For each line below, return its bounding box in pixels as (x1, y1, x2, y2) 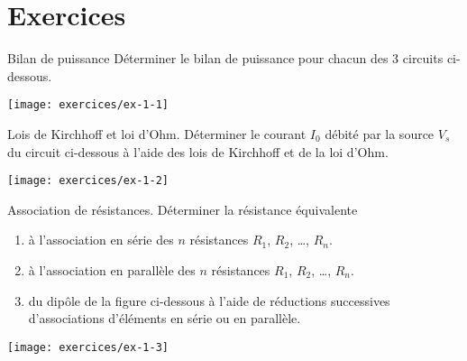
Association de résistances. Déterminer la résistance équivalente (7, 199, 358, 218)
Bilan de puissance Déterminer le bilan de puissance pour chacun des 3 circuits (7, 49, 444, 68)
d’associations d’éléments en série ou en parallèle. (28, 309, 301, 328)
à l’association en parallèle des (28, 261, 196, 279)
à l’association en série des (28, 230, 174, 249)
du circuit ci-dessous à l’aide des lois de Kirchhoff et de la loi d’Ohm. (7, 142, 389, 161)
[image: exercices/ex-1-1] (7, 98, 169, 112)
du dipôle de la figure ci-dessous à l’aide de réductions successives (28, 291, 390, 310)
